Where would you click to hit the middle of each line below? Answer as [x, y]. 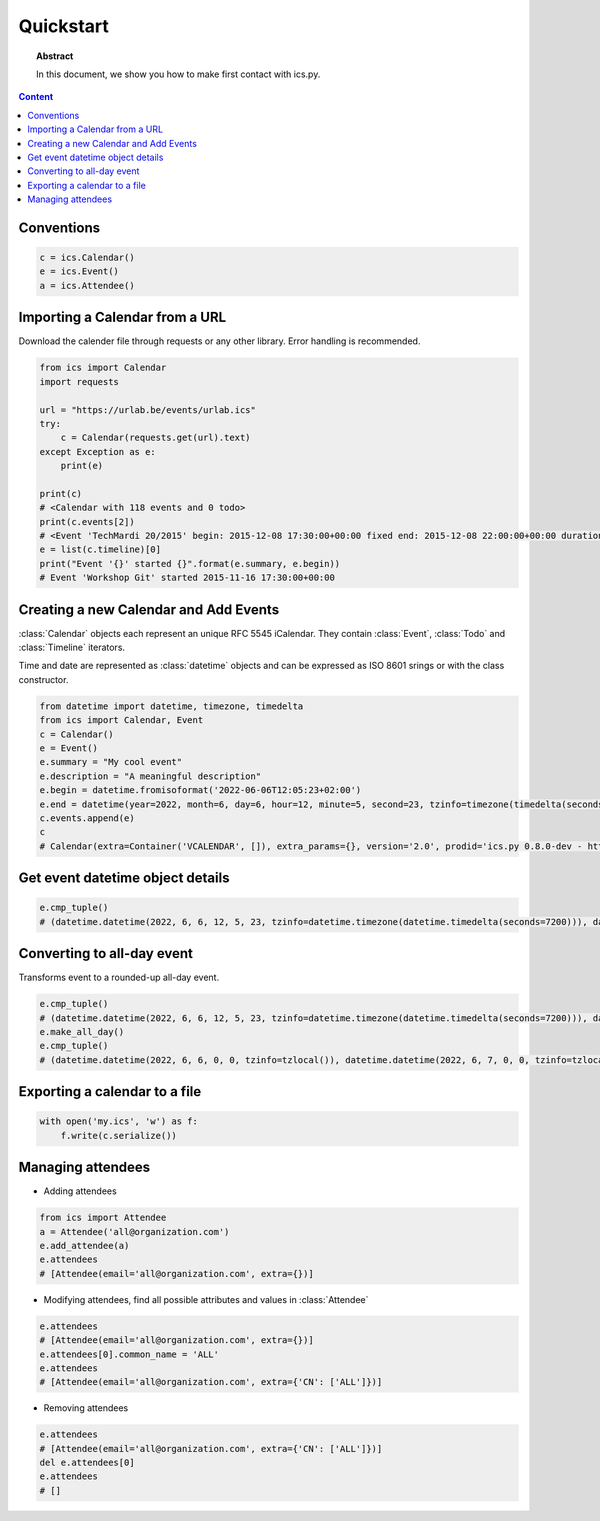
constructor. [43, 679]
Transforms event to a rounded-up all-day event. [119, 977]
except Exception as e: [98, 451]
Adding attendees [80, 1191]
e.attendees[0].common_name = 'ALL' [129, 1354]
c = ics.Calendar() [87, 258]
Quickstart [64, 26]
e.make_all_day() [82, 1031]
